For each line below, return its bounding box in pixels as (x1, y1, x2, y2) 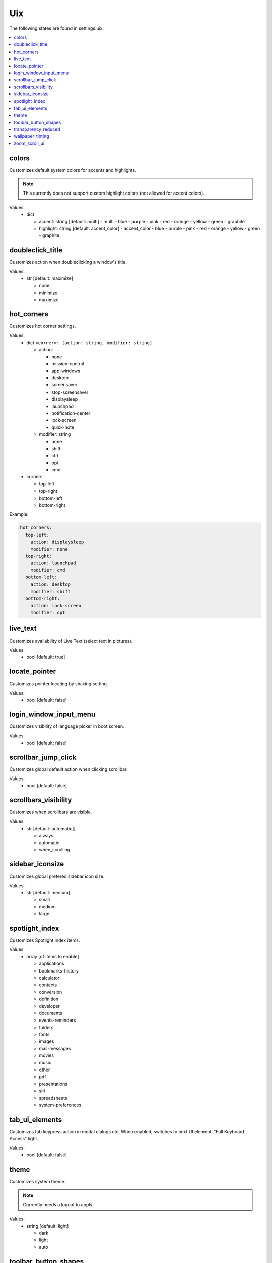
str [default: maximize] (26, 275, 73, 281)
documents (39, 1010, 62, 1016)
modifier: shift (30, 589, 71, 594)
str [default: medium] (26, 889, 71, 895)
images (39, 1038, 54, 1044)
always (39, 833, 54, 839)
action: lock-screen (30, 603, 82, 608)
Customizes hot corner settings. (9, 323, 76, 329)
